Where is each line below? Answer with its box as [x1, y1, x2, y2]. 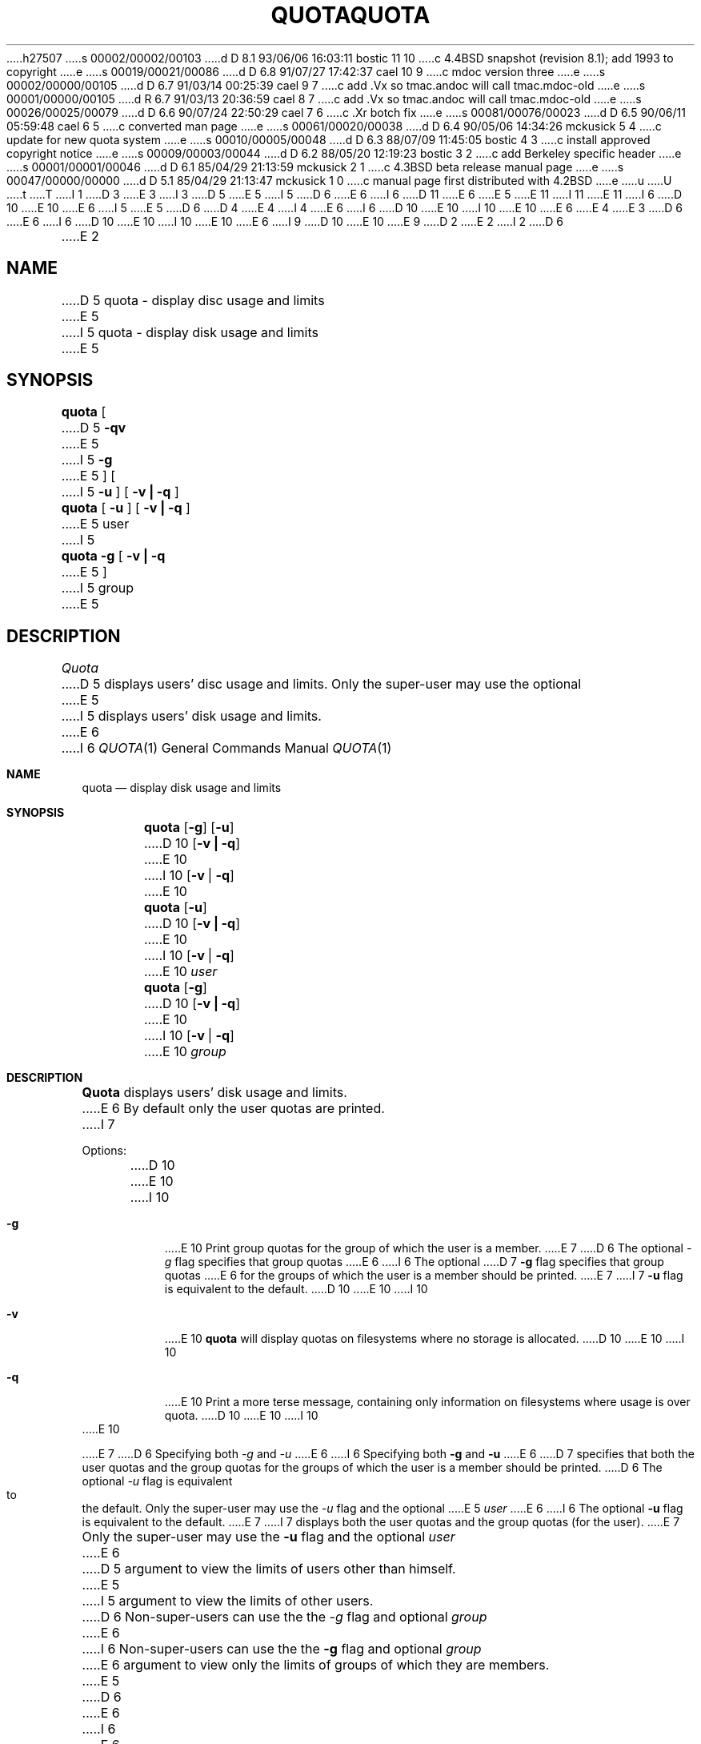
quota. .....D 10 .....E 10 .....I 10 [164, 1408, 318, 1423]
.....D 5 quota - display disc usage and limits [61, 291, 325, 308]
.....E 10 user [143, 963, 218, 980]
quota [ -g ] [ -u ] [143, 819, 234, 836]
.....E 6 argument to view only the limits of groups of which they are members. [82, 1657, 550, 1674]
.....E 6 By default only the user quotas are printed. [82, 1100, 385, 1117]
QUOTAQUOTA [270, 2, 431, 29]
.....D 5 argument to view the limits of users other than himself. [82, 1561, 456, 1577]
